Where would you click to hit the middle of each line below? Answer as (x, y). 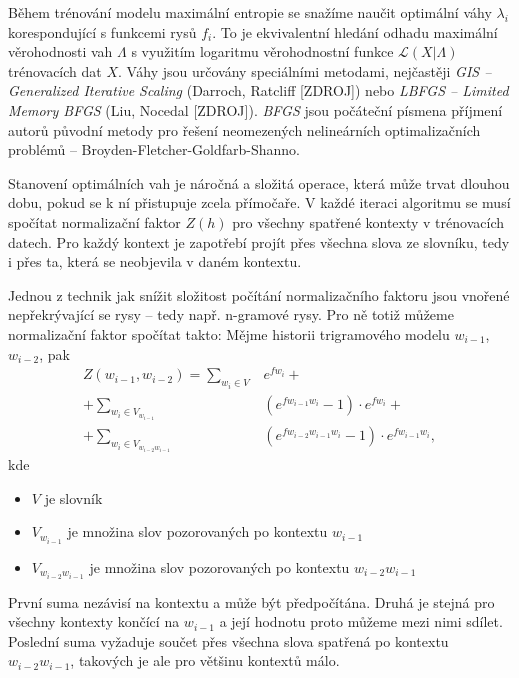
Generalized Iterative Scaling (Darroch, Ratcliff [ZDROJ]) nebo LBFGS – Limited (258, 90)
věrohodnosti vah (60, 51)
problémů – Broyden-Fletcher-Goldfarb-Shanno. (154, 149)
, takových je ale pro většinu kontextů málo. (205, 660)
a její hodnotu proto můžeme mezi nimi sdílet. (361, 621)
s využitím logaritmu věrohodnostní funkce (262, 51)
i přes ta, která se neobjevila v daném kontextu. (155, 261)
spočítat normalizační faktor (94, 221)
